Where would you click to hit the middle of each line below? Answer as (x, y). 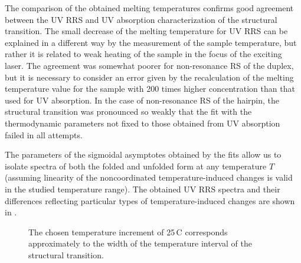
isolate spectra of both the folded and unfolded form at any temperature (136, 166)
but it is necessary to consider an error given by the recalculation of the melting (149, 77)
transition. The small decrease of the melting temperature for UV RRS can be (146, 31)
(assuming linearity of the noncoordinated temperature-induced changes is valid (149, 177)
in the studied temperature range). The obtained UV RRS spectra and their (143, 189)
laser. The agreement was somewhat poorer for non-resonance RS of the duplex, (149, 65)
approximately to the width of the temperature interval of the (140, 243)
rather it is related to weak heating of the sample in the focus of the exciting (143, 54)
